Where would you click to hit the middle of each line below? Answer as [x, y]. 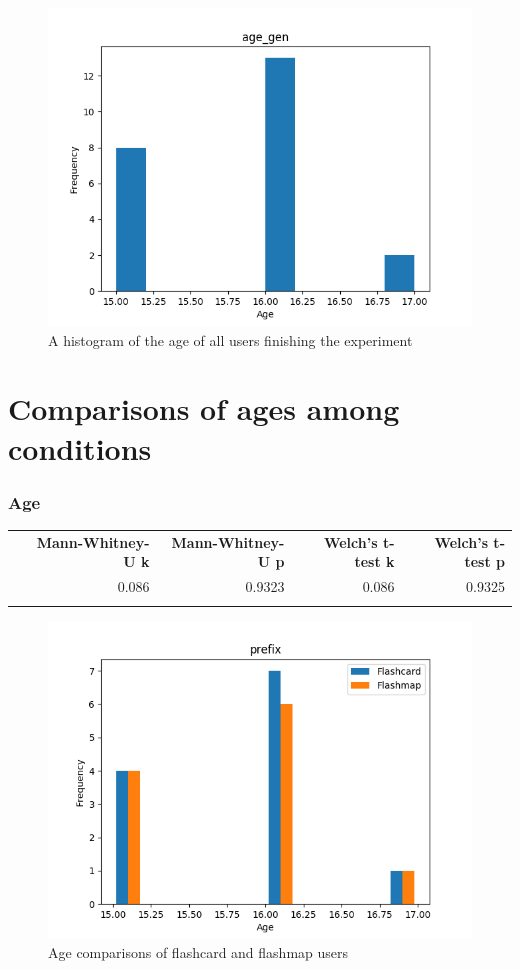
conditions [80, 447]
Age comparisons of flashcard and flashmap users [198, 952]
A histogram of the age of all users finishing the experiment [230, 339]
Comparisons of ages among [204, 408]
